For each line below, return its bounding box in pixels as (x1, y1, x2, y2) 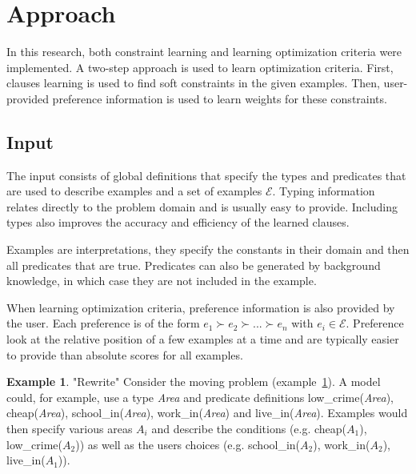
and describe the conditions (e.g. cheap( (151, 420, 347, 437)
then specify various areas (6, 420, 133, 437)
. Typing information (272, 183, 375, 199)
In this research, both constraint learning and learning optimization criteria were (6, 43, 402, 60)
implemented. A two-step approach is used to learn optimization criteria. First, (6, 58, 394, 75)
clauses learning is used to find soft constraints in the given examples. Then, (6, 74, 380, 91)
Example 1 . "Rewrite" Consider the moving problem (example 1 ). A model (6, 373, 381, 390)
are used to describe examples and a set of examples (6, 183, 262, 199)
